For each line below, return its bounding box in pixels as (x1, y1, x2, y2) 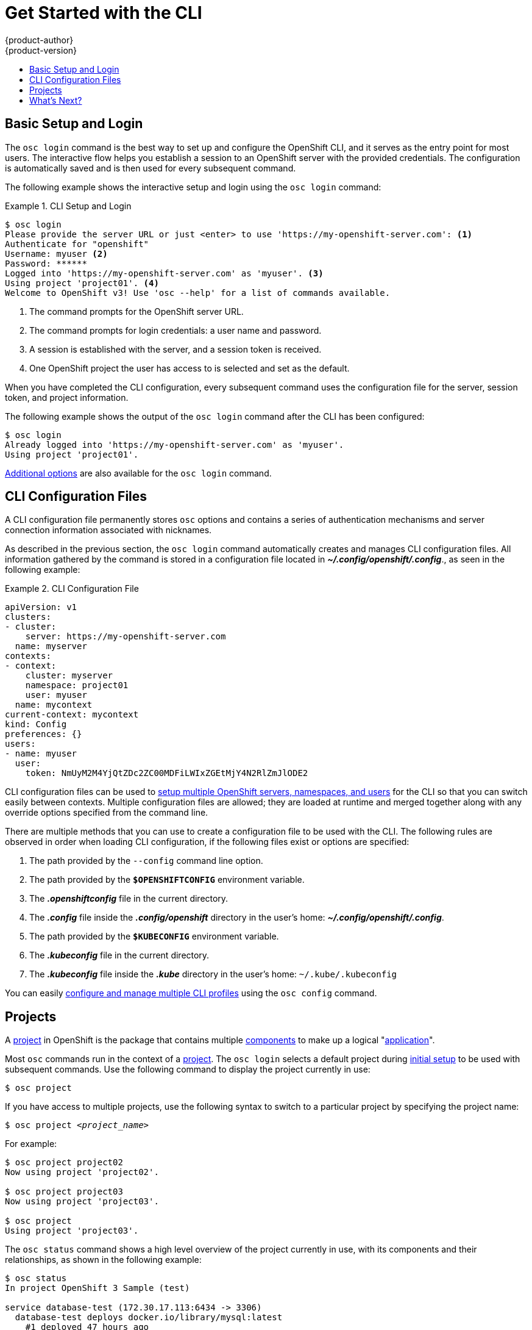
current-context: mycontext (5, 710, 139, 720)
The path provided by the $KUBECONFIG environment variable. (29, 931, 279, 942)
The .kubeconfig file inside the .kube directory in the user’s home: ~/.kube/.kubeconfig (29, 969, 397, 980)
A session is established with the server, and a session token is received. (29, 343, 322, 354)
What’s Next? (29, 95, 82, 106)
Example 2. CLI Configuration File (5, 583, 139, 594)
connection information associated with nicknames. (5, 525, 212, 536)
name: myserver (15, 641, 87, 652)
